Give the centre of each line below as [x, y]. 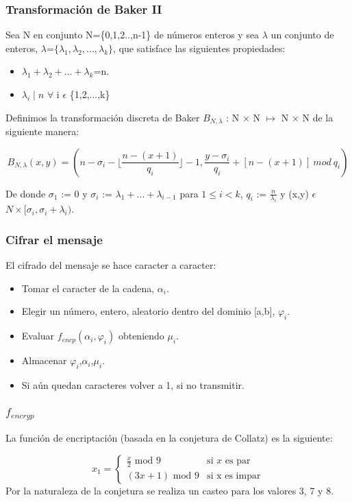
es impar [243, 476]
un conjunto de [302, 35]
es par [238, 461]
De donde [26, 193]
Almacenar [44, 360]
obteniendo [141, 336]
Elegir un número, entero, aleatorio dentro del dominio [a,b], [148, 311]
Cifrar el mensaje [54, 239]
